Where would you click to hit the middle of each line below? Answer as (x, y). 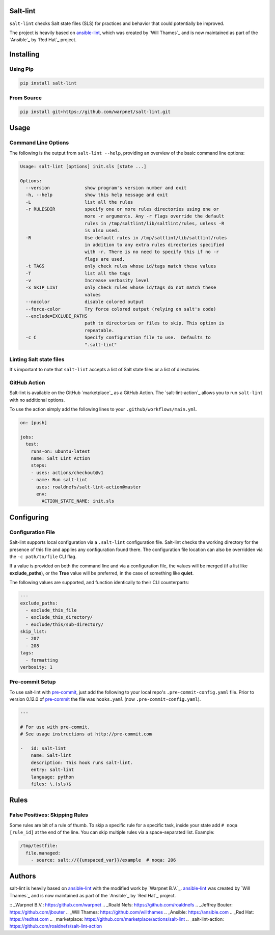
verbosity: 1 (36, 667)
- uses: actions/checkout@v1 (67, 473)
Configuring (29, 517)
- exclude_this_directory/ (59, 617)
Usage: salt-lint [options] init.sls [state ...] (83, 166)
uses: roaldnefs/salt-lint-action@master (89, 487)
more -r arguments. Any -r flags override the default (154, 216)
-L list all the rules (79, 202)
